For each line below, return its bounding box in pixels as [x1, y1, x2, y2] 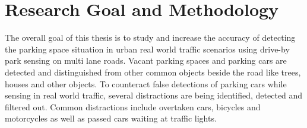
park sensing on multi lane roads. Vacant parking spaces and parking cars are [5, 54, 287, 67]
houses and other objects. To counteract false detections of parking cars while [5, 77, 287, 90]
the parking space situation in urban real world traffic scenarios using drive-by [5, 42, 290, 55]
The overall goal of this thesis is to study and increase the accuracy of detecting [5, 31, 296, 44]
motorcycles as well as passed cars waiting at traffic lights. [5, 112, 217, 124]
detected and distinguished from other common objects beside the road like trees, [5, 65, 301, 78]
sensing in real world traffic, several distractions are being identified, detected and [5, 89, 303, 101]
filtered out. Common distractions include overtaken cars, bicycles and [5, 100, 261, 113]
